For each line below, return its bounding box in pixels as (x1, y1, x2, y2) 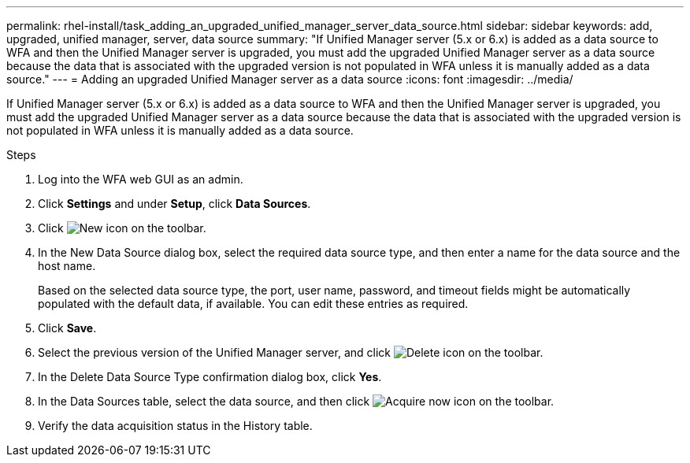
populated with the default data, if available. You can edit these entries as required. (38, 297, 469, 310)
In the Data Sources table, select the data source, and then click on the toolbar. (38, 394, 555, 408)
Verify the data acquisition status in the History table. (38, 419, 313, 432)
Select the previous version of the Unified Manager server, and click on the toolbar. (38, 346, 543, 359)
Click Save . (38, 321, 97, 335)
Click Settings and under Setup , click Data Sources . (38, 197, 311, 210)
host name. (38, 259, 96, 272)
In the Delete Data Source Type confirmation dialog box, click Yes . (38, 370, 382, 383)
